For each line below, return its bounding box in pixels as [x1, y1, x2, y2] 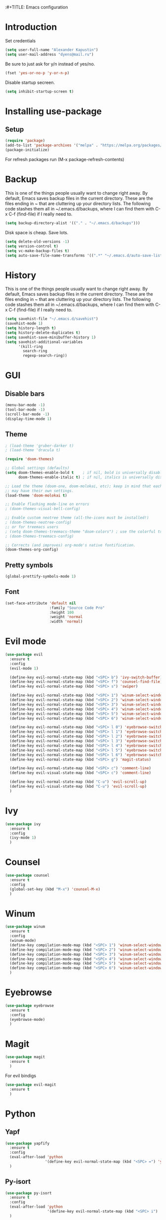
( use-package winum [5, 924, 45, 929]
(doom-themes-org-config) [5, 547, 58, 552]
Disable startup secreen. [5, 79, 55, 85]
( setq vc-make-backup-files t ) [5, 248, 70, 253]
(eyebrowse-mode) [9, 1017, 45, 1022]
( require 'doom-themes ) [5, 457, 54, 462]
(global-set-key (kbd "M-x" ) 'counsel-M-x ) [9, 886, 100, 891]
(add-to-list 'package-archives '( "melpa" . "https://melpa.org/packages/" [5, 143, 165, 148]
